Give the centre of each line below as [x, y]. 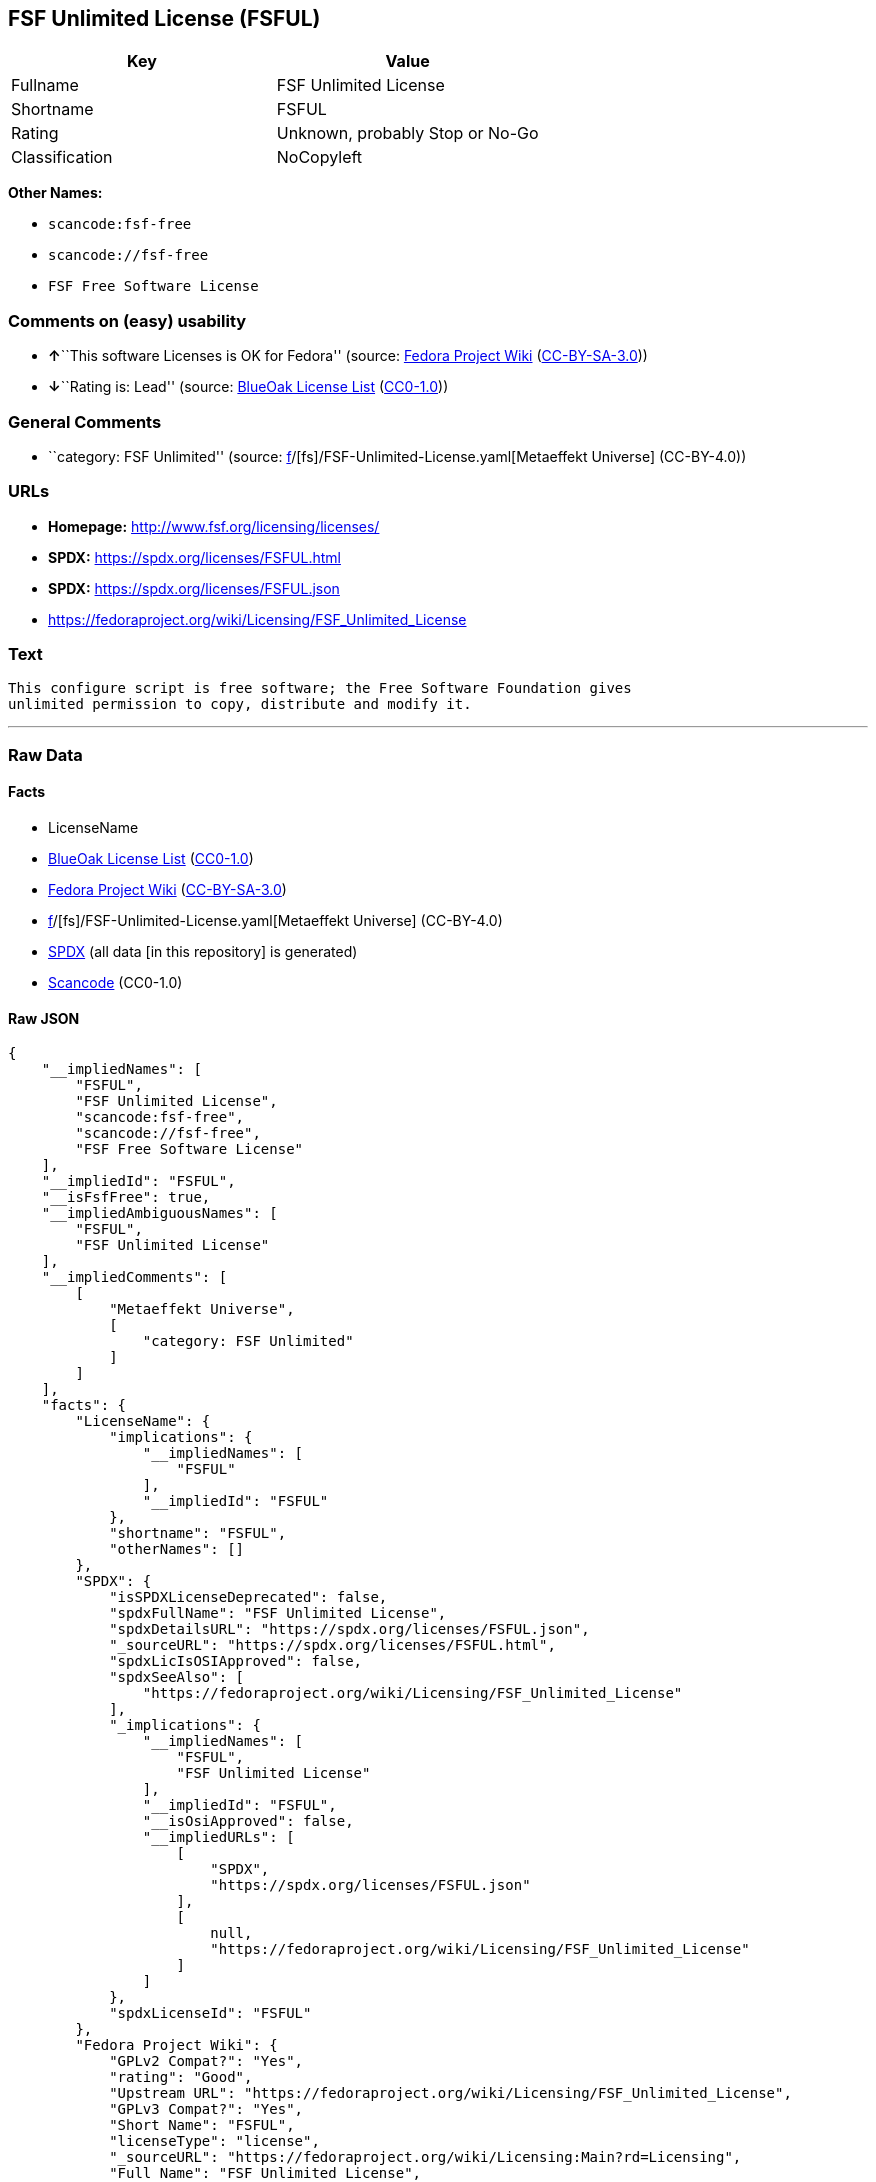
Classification [62, 157]
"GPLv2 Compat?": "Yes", [206, 2061]
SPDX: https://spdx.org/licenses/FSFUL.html [194, 557]
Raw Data [45, 754]
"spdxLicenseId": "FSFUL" [210, 2013]
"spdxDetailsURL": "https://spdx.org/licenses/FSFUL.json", [349, 1629]
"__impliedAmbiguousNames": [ [159, 1213]
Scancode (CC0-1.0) [115, 983]
